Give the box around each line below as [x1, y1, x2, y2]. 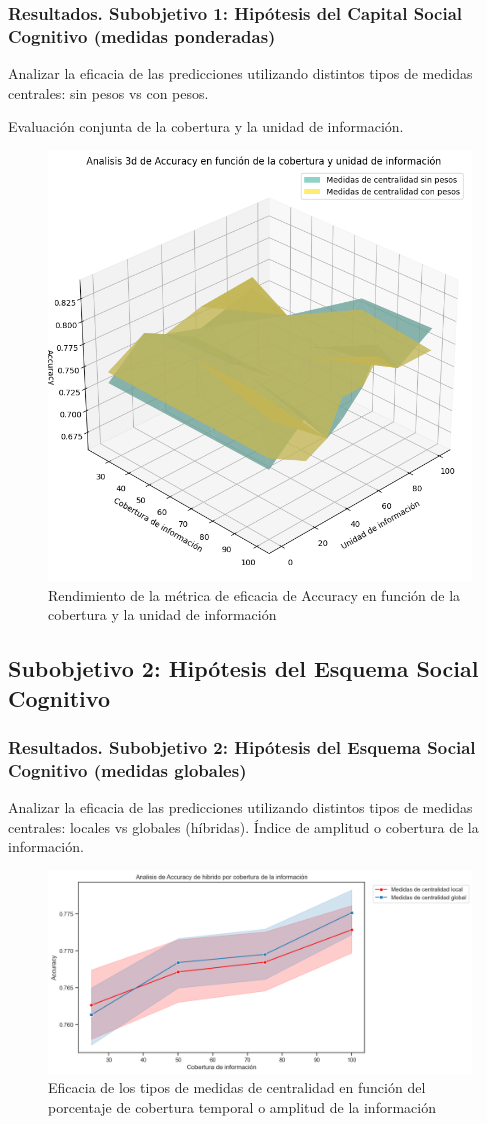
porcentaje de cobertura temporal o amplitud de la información [48, 1097, 436, 1118]
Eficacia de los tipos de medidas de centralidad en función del [48, 1077, 426, 1098]
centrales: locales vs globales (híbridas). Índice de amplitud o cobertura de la [8, 816, 479, 837]
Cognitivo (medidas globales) [8, 757, 247, 782]
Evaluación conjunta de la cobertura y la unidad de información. [8, 116, 404, 137]
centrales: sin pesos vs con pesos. [8, 82, 209, 103]
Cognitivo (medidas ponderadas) [8, 23, 276, 48]
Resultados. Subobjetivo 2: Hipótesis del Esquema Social [8, 735, 476, 759]
